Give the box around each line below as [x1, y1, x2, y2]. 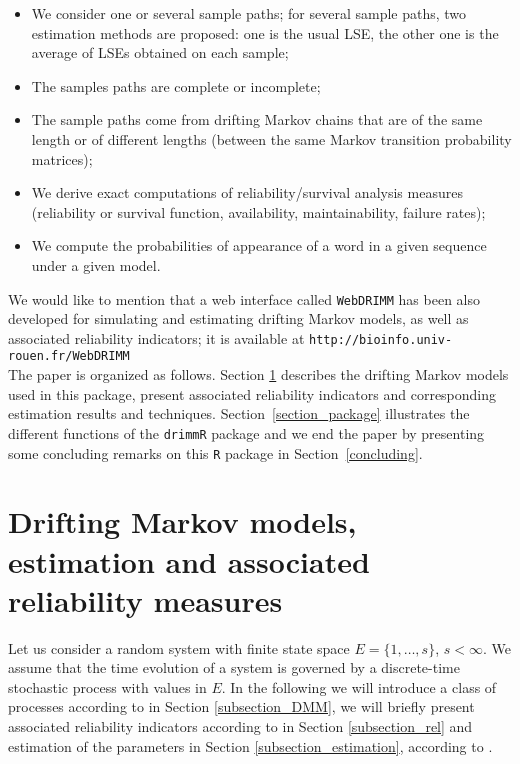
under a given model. [31, 254, 161, 275]
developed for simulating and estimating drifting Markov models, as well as [8, 308, 469, 329]
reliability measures [8, 579, 283, 620]
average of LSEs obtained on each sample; [31, 42, 289, 63]
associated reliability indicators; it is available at [8, 327, 305, 348]
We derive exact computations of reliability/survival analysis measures [31, 182, 463, 203]
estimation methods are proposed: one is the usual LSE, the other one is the [31, 22, 499, 43]
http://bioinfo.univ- [309, 332, 453, 347]
